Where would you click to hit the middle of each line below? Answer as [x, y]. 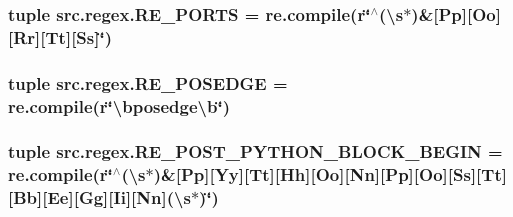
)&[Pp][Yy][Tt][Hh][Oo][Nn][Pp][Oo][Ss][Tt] [330, 174]
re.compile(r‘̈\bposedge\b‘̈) [119, 105]
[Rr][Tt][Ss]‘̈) [60, 36]
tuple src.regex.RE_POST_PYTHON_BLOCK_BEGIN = [255, 151]
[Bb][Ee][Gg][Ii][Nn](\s [99, 197]
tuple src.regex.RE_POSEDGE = [148, 82]
